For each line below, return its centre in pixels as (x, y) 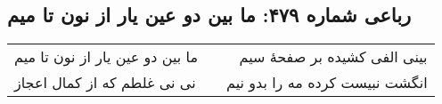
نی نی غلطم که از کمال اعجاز (105, 83)
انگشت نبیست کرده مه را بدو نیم (327, 83)
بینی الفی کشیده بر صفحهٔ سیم (333, 57)
